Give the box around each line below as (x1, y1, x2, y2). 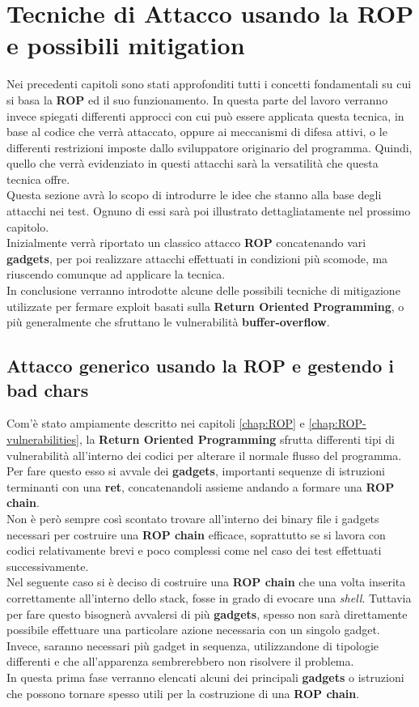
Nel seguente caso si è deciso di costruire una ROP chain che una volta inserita (6, 573, 406, 590)
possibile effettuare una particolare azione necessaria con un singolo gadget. (6, 621, 380, 638)
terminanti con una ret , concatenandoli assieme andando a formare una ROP (6, 478, 395, 495)
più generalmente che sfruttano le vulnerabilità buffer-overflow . (6, 313, 330, 330)
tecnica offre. (6, 170, 70, 187)
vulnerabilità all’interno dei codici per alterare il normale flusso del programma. (6, 446, 402, 463)
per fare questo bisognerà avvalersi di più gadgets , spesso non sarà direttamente (6, 605, 408, 622)
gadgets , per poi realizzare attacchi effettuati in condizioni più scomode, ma (6, 249, 388, 266)
